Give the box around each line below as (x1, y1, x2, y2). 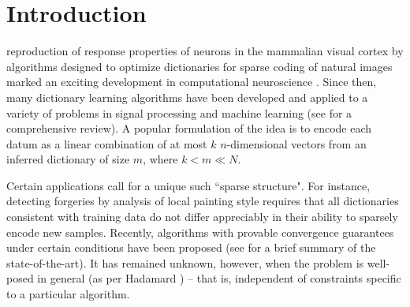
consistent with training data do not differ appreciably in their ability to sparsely (6, 208, 398, 225)
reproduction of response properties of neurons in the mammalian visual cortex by (6, 43, 404, 59)
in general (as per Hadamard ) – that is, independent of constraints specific (37, 270, 401, 286)
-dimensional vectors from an (226, 135, 367, 152)
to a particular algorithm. (6, 286, 130, 302)
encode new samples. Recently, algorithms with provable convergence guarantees (6, 223, 394, 240)
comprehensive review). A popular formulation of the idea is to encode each (6, 120, 372, 137)
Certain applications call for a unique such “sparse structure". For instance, (6, 177, 371, 193)
